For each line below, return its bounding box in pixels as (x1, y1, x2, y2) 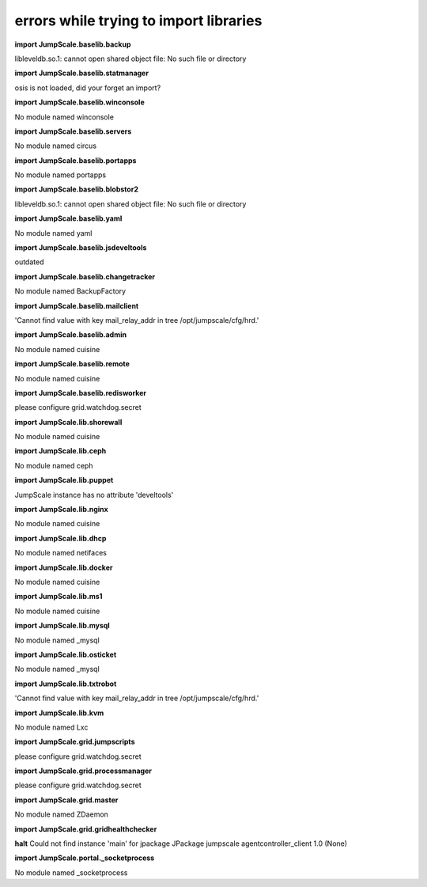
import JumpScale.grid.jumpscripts (14, 737, 135, 747)
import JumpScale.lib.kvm (14, 708, 104, 718)
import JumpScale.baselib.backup (14, 40, 131, 49)
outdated (14, 257, 44, 267)
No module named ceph (14, 461, 93, 470)
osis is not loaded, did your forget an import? (14, 83, 161, 93)
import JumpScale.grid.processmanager (14, 766, 152, 775)
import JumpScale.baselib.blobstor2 (14, 184, 138, 194)
